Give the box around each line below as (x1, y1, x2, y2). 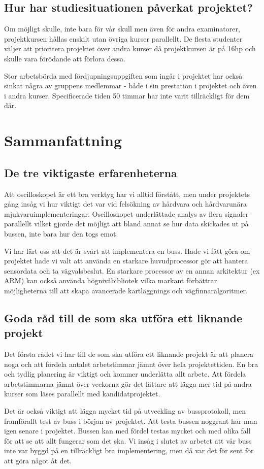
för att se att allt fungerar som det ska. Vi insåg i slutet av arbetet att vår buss (4, 435, 252, 446)
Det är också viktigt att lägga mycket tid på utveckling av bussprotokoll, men (4, 406, 246, 416)
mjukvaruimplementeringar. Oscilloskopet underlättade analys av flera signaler (4, 208, 249, 219)
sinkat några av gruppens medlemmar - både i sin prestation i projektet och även (4, 80, 257, 91)
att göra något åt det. (4, 455, 72, 465)
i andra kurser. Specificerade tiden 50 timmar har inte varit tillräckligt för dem (4, 90, 250, 100)
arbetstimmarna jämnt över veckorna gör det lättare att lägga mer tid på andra (4, 378, 252, 389)
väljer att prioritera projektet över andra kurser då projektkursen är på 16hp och (4, 43, 256, 54)
